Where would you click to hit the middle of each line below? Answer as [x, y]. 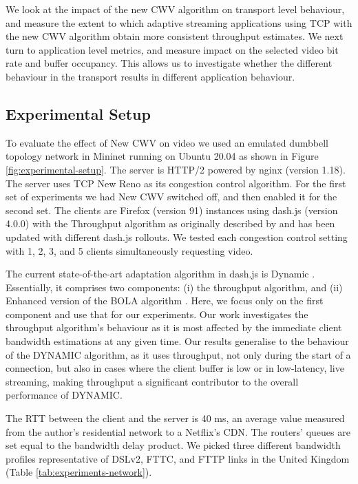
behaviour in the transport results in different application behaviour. [150, 76]
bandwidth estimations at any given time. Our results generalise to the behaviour [177, 341]
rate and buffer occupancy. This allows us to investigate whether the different [169, 63]
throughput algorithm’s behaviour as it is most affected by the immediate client [174, 327]
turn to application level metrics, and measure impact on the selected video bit [172, 49]
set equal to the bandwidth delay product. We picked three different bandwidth [173, 445]
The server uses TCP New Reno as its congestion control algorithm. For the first [176, 183]
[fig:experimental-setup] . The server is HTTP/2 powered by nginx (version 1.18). [176, 169]
